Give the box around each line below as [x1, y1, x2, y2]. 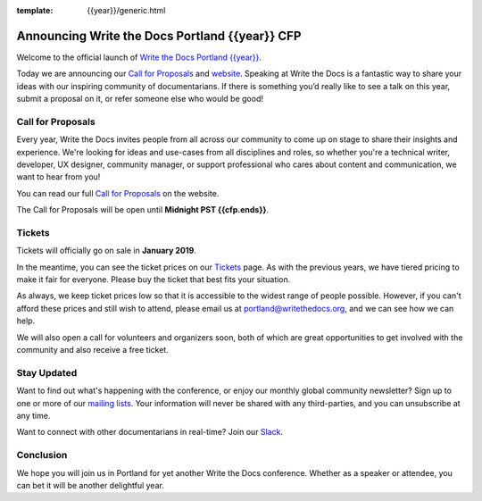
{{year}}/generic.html [87, 5, 166, 15]
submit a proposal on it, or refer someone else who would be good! [16, 94, 263, 104]
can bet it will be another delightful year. [16, 480, 164, 490]
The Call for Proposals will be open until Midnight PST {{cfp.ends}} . [16, 205, 270, 215]
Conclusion [16, 449, 68, 462]
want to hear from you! [16, 171, 101, 182]
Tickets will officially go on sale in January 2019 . [16, 246, 196, 256]
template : [16, 5, 54, 15]
